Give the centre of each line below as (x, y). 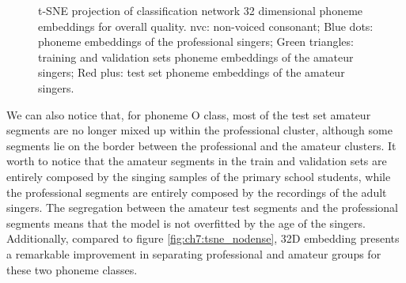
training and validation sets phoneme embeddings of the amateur (196, 57)
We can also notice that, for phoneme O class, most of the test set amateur (189, 114)
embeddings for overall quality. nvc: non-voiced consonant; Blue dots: (206, 26)
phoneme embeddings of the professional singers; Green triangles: (196, 42)
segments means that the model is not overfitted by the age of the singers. (186, 223)
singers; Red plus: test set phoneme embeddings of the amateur (192, 72)
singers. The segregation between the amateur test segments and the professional (202, 208)
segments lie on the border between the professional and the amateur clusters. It (201, 145)
